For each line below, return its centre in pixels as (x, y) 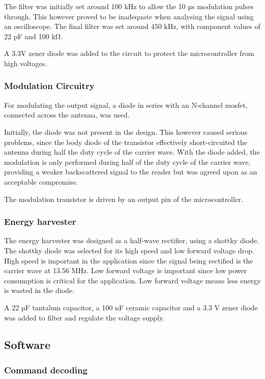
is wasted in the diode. (39, 290)
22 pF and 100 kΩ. (33, 36)
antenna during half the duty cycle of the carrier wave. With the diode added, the (132, 152)
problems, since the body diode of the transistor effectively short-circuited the (126, 142)
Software (28, 345)
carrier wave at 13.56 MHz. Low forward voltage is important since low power (126, 270)
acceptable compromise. (41, 181)
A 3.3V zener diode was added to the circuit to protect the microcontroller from (129, 53)
